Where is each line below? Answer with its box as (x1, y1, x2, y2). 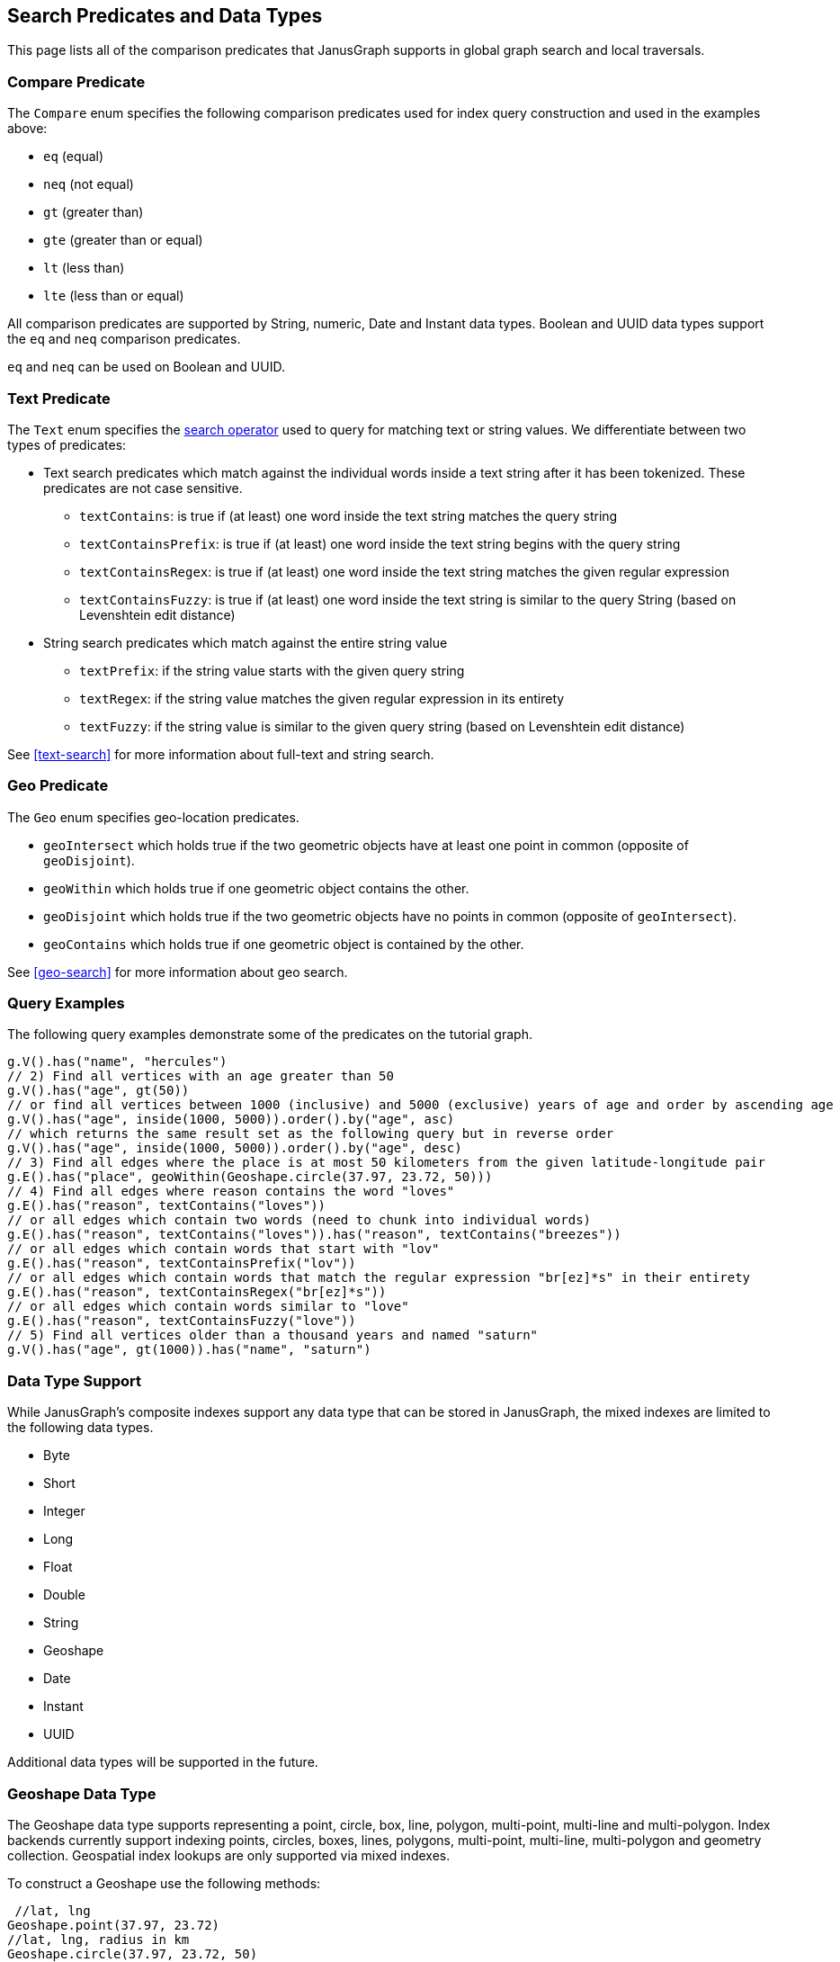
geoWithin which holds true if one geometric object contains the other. (43, 880, 469, 896)
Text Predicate (7, 389, 111, 408)
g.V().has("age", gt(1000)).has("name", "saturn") (7, 1342, 371, 1357)
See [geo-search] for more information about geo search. (7, 963, 348, 980)
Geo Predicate (7, 776, 109, 795)
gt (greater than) (43, 204, 144, 220)
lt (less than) (43, 260, 125, 276)
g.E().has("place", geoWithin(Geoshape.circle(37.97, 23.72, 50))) (7, 1169, 493, 1185)
